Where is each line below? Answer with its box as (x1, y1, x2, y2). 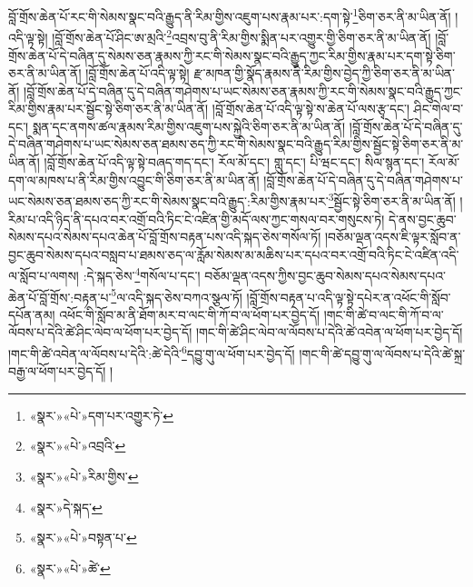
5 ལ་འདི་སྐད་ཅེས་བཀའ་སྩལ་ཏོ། (111, 284, 242, 306)
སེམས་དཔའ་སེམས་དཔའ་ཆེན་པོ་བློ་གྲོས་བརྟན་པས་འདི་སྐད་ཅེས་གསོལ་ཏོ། (8, 227, 321, 246)
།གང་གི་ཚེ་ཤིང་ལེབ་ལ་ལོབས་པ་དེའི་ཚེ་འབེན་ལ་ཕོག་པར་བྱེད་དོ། (195, 323, 463, 342)
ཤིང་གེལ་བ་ (413, 99, 464, 118)
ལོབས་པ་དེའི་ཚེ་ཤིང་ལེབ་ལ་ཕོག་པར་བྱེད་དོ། (8, 323, 192, 342)
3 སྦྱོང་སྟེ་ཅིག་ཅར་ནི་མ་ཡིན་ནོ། (328, 189, 456, 210)
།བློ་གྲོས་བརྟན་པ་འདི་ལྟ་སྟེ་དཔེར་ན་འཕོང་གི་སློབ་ (246, 287, 451, 306)
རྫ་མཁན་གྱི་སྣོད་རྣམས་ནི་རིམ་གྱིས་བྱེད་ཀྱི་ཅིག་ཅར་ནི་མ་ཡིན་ (193, 64, 456, 83)
